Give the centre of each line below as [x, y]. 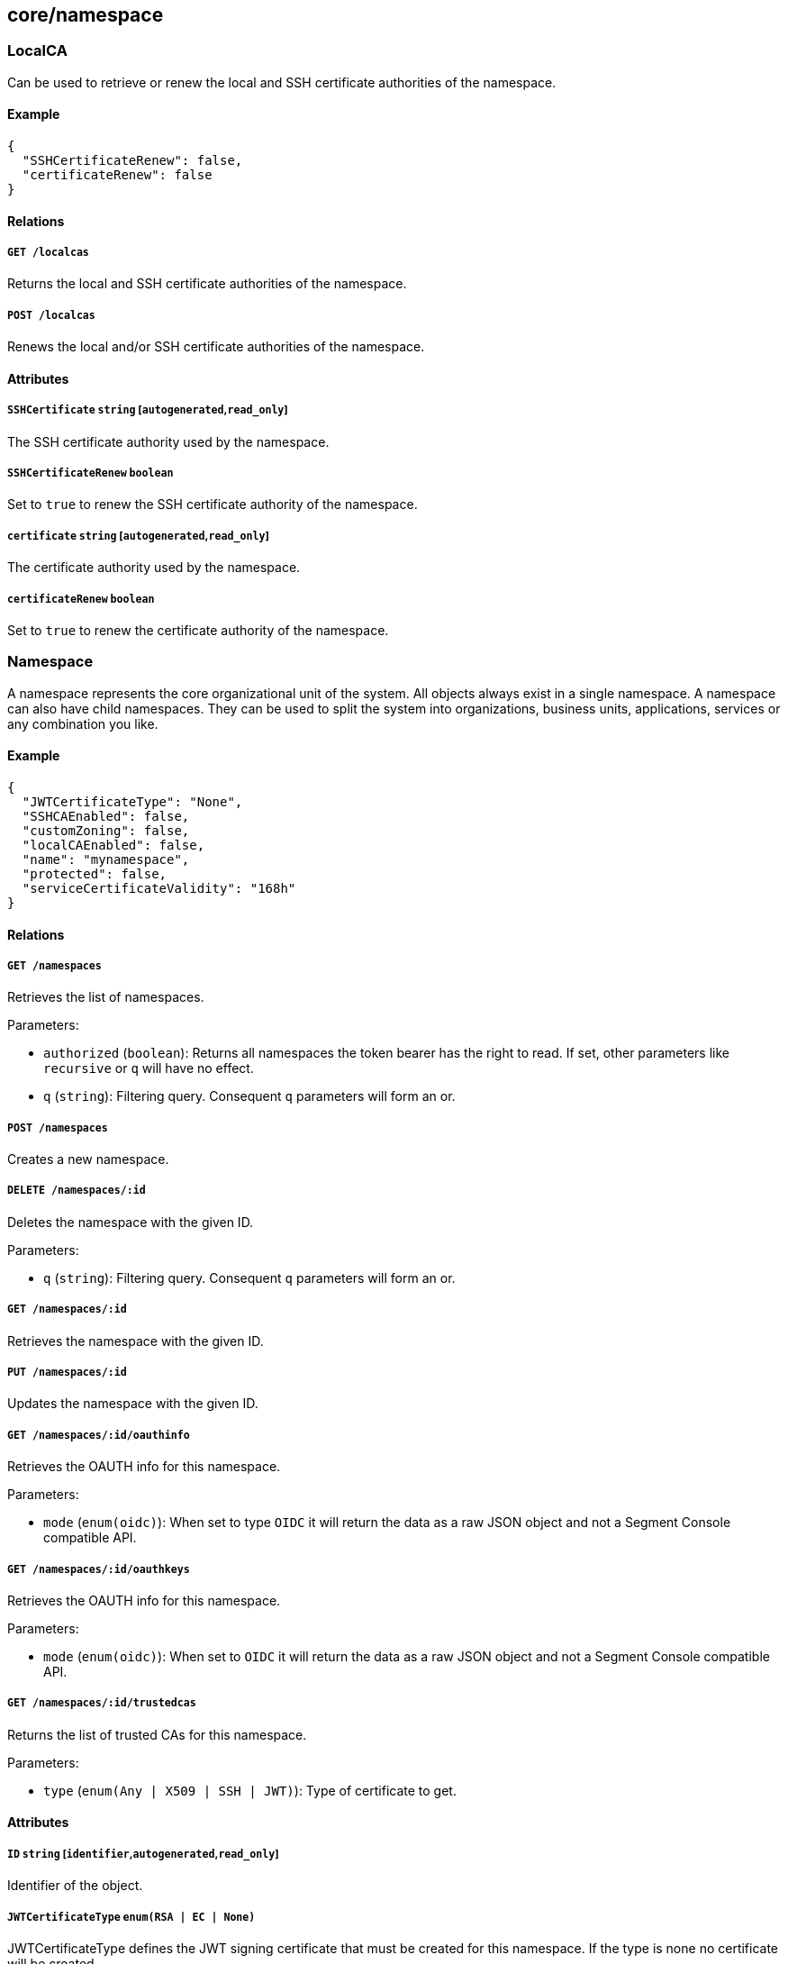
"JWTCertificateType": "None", [132, 801]
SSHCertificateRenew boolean [91, 473]
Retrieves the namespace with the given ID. [136, 1341]
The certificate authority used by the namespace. [154, 568]
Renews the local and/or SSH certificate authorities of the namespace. [216, 347]
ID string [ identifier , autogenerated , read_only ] [143, 1854]
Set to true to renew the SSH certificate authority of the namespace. [213, 505]
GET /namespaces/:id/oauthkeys [99, 1569]
